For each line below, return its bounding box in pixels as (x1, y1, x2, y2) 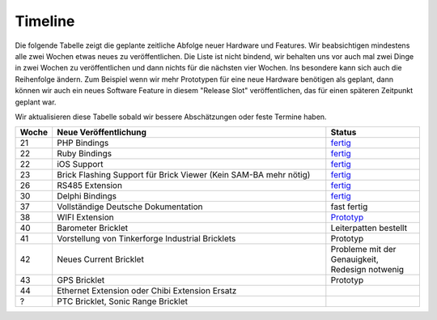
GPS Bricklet (57, 275, 105, 286)
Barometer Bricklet (57, 223, 129, 234)
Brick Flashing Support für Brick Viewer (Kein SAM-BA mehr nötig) (57, 169, 311, 181)
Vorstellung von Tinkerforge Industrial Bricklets (57, 233, 236, 245)
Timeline (15, 12, 75, 30)
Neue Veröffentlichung (57, 126, 147, 138)
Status (330, 126, 357, 138)
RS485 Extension (57, 180, 123, 191)
